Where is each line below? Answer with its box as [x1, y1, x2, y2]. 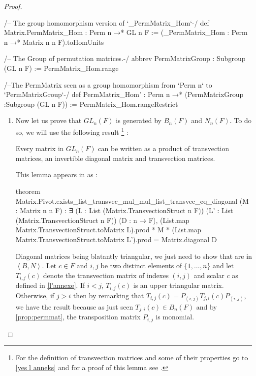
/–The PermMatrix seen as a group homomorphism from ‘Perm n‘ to [4, 79, 212, 90]
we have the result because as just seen [15, 301, 133, 312]
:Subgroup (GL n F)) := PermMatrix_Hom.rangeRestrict [4, 98, 178, 109]
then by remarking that [73, 290, 144, 300]
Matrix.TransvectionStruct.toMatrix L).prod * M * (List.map [15, 224, 201, 235]
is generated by [116, 115, 161, 125]
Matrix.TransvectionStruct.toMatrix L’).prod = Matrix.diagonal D [15, 234, 217, 244]
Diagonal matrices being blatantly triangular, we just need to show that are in [15, 251, 252, 261]
